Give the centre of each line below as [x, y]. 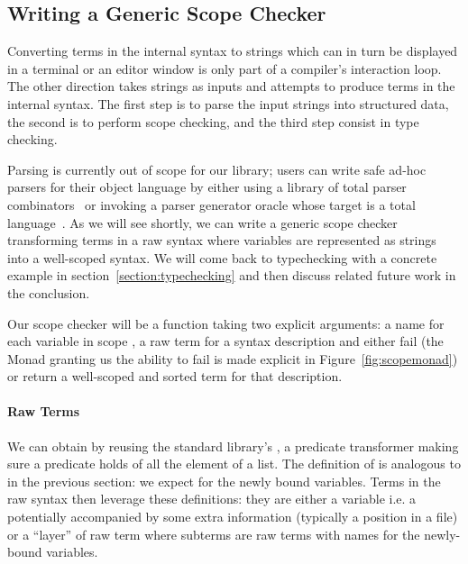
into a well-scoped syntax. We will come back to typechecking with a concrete [222, 257]
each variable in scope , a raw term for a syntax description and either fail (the [225, 341]
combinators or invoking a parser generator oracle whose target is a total [211, 204]
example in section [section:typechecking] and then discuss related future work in [232, 275]
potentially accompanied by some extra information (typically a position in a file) [233, 517]
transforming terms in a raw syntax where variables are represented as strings [222, 240]
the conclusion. [49, 292]
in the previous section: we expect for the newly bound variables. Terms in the [224, 481]
